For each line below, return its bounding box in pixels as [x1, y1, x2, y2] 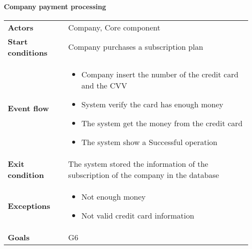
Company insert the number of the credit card [81, 68, 238, 80]
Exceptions [8, 200, 50, 212]
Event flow [8, 102, 49, 114]
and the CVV [81, 79, 127, 91]
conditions [8, 46, 47, 58]
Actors [8, 21, 33, 33]
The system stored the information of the [68, 158, 208, 169]
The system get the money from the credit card [81, 117, 243, 129]
